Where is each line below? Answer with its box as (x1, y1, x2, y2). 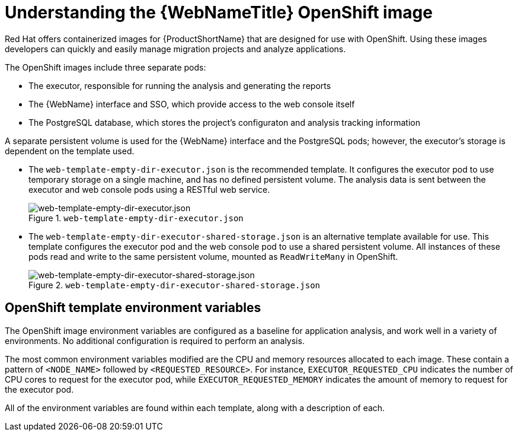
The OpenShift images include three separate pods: (5, 62, 206, 72)
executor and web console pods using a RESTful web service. (28, 184, 270, 195)
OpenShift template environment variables (5, 300, 261, 316)
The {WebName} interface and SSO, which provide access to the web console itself (28, 98, 355, 109)
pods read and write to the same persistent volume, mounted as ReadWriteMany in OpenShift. (28, 251, 398, 262)
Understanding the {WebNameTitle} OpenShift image (5, 2, 433, 23)
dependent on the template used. (5, 145, 135, 156)
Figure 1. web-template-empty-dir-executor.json (28, 212, 244, 223)
